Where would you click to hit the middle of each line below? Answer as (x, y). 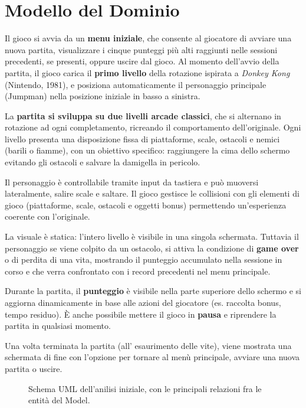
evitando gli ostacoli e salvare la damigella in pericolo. (103, 162)
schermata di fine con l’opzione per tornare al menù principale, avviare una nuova (152, 357)
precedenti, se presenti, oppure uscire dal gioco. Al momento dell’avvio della (142, 61)
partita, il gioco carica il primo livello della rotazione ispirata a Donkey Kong (147, 72)
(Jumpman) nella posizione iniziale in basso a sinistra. (103, 96)
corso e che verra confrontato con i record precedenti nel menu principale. (138, 271)
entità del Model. (59, 400)
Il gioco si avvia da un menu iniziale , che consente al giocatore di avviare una (148, 38)
